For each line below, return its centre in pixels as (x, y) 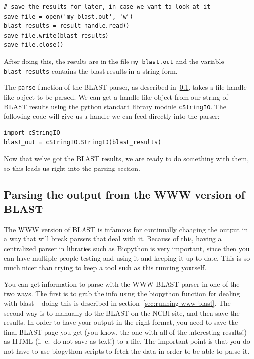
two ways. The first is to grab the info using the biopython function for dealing (122, 293)
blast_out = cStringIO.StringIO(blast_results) (83, 142)
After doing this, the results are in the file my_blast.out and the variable (114, 61)
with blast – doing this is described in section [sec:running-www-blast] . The (117, 303)
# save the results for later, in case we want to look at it (107, 7)
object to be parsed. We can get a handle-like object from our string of (122, 96)
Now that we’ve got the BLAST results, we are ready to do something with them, (127, 158)
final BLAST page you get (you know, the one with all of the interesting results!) (125, 331)
